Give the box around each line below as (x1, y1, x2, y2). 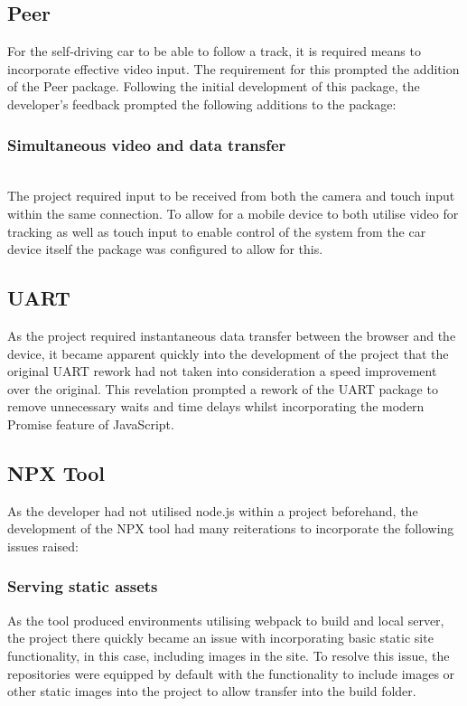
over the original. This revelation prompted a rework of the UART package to (7, 379, 438, 398)
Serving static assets (7, 575, 158, 598)
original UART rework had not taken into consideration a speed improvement (7, 362, 437, 381)
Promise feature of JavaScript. (7, 414, 174, 433)
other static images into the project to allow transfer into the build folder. (7, 682, 416, 701)
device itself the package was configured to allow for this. (7, 240, 323, 259)
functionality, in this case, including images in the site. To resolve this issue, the (7, 645, 450, 664)
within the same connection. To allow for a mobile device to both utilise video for (7, 203, 459, 222)
